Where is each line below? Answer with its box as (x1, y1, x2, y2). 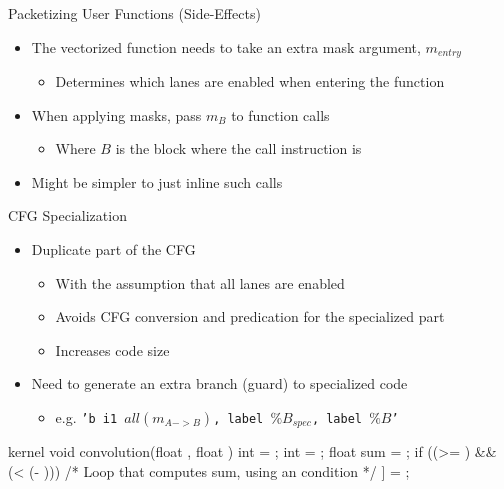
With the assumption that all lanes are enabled (55, 272, 345, 293)
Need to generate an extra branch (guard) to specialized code (31, 373, 408, 394)
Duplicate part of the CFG (31, 239, 196, 260)
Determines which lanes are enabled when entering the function (55, 71, 445, 92)
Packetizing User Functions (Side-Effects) (8, 3, 261, 23)
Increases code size (55, 339, 170, 360)
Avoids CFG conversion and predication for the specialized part (55, 306, 445, 327)
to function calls (231, 104, 330, 125)
